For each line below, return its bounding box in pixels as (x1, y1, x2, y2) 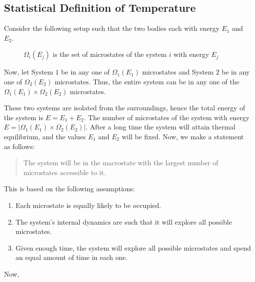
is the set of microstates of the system (53, 49, 167, 59)
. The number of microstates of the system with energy (84, 112, 250, 122)
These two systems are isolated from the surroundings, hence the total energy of (4, 103, 245, 113)
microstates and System (142, 67, 214, 77)
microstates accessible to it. (23, 167, 106, 177)
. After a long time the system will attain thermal (85, 122, 236, 132)
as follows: (4, 141, 35, 151)
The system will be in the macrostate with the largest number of (23, 157, 219, 168)
